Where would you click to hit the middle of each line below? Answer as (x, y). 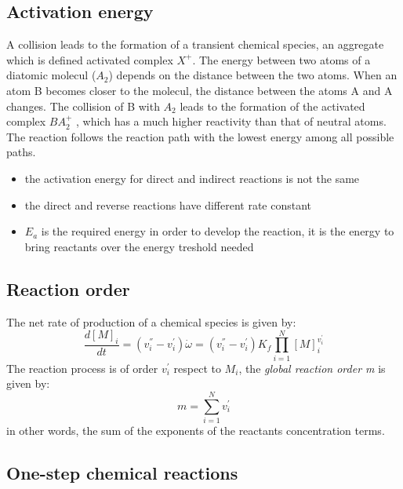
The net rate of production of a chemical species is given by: (151, 321)
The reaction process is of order (82, 368)
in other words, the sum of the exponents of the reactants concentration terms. (196, 430)
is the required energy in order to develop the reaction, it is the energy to (218, 231)
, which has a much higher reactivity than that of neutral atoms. (231, 121)
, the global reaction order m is (312, 368)
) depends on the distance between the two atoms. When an (253, 75)
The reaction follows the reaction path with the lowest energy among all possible (200, 136)
